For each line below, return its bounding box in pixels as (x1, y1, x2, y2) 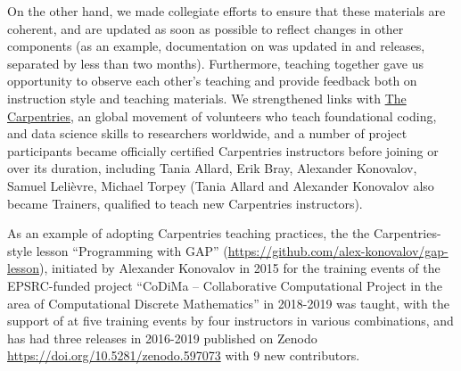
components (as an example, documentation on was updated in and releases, (7, 37, 425, 55)
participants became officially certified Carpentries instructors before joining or (7, 141, 439, 160)
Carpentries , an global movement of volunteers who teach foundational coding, (7, 106, 437, 125)
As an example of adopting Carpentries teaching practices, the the (7, 224, 370, 243)
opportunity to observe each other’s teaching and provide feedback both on (7, 71, 417, 90)
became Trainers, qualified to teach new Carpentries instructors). (7, 194, 363, 212)
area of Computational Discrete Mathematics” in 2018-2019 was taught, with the (7, 293, 449, 312)
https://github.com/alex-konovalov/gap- (227, 241, 449, 260)
